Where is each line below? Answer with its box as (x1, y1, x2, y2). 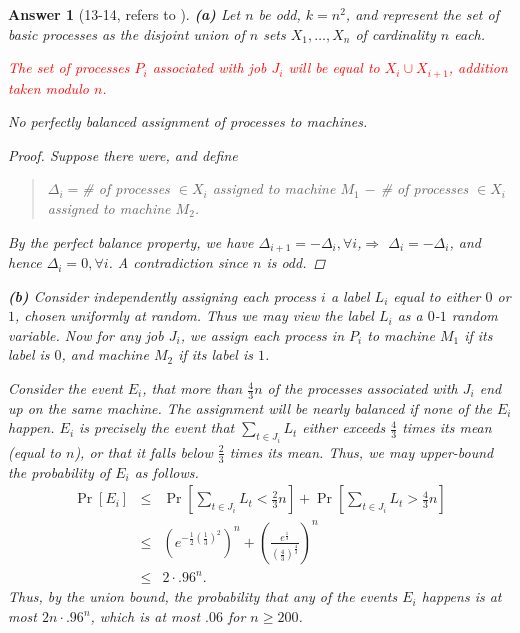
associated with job (152, 57, 267, 78)
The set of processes (8, 57, 130, 78)
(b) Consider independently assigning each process (8, 285, 317, 306)
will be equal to (288, 57, 380, 78)
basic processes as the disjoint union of (8, 23, 245, 44)
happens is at (421, 586, 502, 607)
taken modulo (8, 77, 89, 98)
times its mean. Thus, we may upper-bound (229, 441, 494, 462)
